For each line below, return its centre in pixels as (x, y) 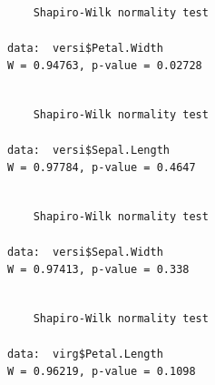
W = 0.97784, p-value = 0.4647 (102, 168)
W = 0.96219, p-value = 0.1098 (102, 372)
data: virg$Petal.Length (85, 354)
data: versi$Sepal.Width (85, 252)
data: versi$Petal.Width (85, 48)
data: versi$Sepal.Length (88, 150)
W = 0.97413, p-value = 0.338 (98, 270)
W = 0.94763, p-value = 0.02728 (105, 66)
